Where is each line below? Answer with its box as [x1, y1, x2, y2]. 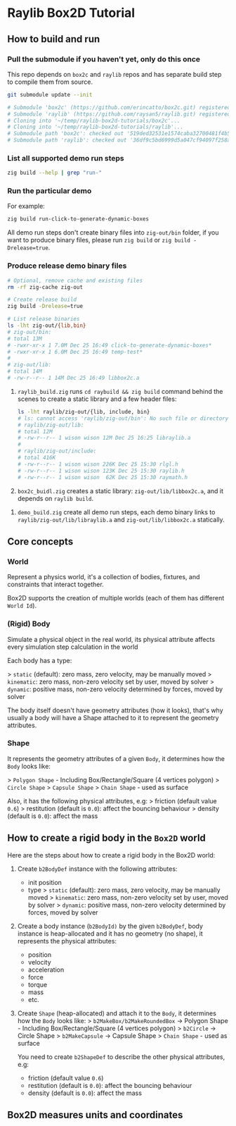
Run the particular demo [7, 186, 92, 196]
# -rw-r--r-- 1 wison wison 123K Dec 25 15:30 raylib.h [17, 467, 185, 474]
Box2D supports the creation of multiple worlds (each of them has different [7, 594, 225, 602]
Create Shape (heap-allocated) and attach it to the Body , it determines [17, 1009, 216, 1017]
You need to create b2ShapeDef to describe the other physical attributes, [17, 1052, 225, 1061]
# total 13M [7, 335, 42, 342]
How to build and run [7, 33, 100, 45]
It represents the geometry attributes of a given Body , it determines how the [7, 754, 225, 762]
